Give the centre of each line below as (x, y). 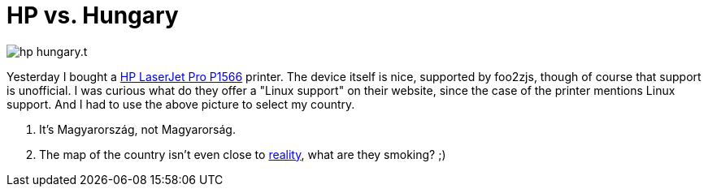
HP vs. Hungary (93, 15)
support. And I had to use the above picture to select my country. (181, 104)
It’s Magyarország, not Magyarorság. (137, 129)
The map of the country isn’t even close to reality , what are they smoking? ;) (243, 154)
